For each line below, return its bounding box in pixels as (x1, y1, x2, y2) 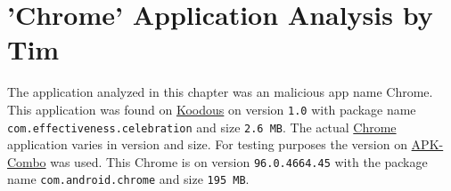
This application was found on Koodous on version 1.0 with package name (7, 99, 416, 118)
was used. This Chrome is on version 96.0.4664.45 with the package (50, 152, 428, 171)
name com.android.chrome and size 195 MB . (7, 170, 250, 188)
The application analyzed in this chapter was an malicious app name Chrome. (7, 83, 433, 101)
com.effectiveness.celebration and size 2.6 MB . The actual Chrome (7, 117, 397, 136)
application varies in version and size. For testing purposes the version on (7, 135, 407, 154)
